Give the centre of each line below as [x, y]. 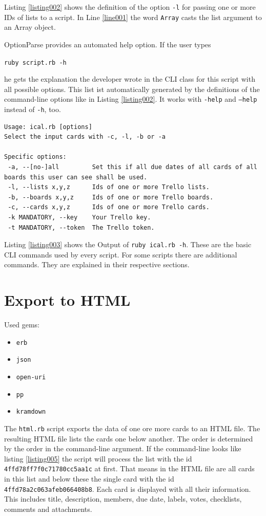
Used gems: [22, 325]
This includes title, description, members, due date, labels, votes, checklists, [123, 499]
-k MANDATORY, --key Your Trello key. [79, 217]
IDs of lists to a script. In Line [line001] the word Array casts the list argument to [133, 17]
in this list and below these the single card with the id [89, 479]
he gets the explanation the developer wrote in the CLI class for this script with [130, 79]
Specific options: [35, 157]
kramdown [31, 412]
